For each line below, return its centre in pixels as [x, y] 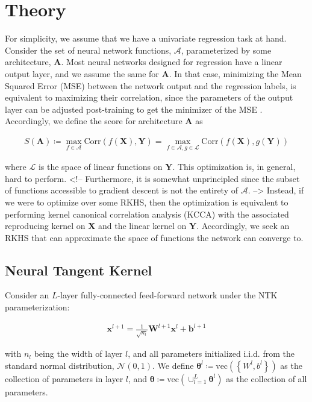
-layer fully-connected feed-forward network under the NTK [167, 295]
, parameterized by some [226, 50]
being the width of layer [78, 353]
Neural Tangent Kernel [79, 270]
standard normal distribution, [60, 365]
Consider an [27, 295]
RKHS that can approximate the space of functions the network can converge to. [154, 237]
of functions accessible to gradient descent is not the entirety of [121, 190]
